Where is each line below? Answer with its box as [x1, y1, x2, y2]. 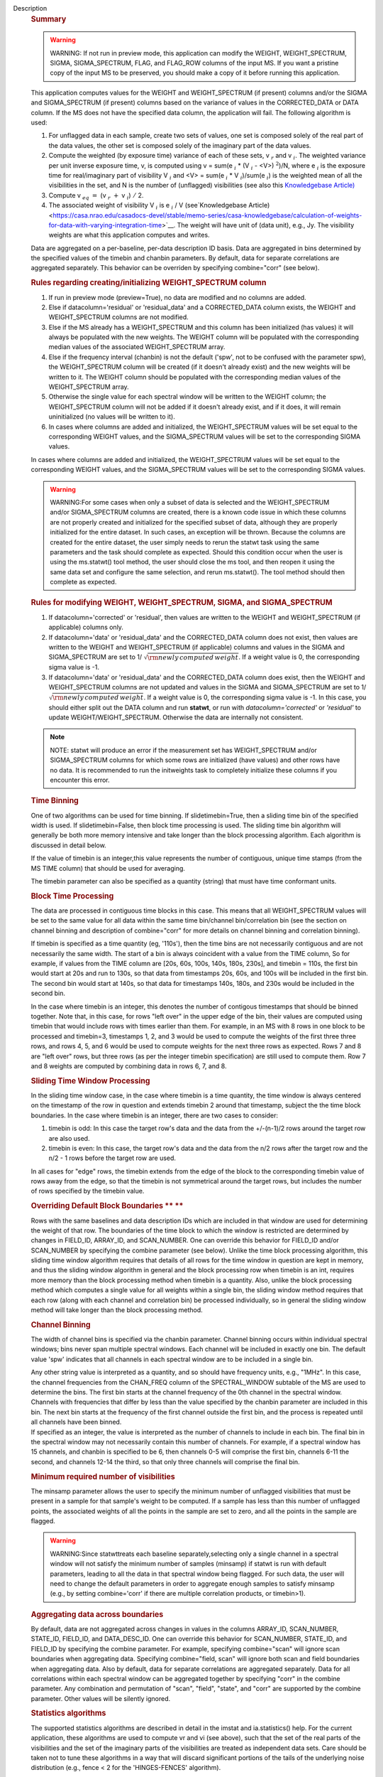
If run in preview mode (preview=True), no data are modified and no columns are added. [48, 293, 306, 301]
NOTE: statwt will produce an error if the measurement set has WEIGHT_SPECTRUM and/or [50, 746, 317, 754]
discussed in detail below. [30, 841, 106, 849]
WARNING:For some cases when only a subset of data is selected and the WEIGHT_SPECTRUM [50, 498, 330, 506]
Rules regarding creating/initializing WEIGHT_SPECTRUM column [30, 278, 267, 288]
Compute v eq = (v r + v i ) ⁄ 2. [48, 190, 144, 201]
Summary [30, 14, 67, 24]
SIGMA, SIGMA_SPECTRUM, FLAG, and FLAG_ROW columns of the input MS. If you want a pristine [50, 59, 339, 68]
